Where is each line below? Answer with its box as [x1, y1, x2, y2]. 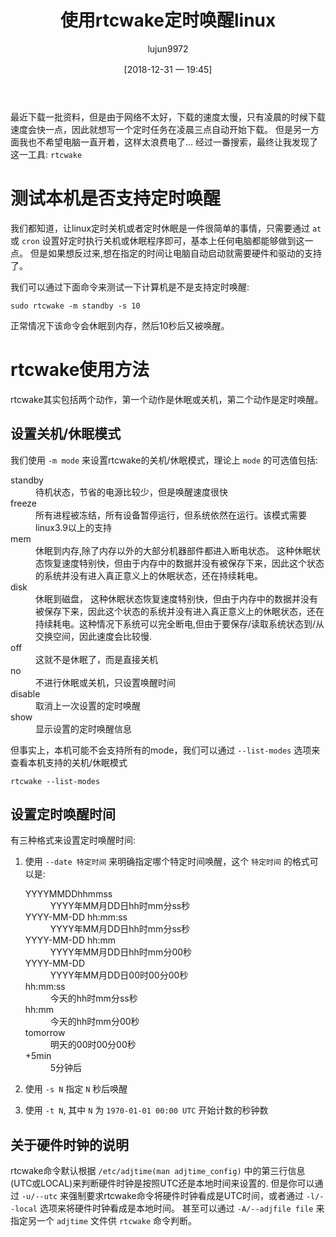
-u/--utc [21, 1192, 58, 1202]
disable [10, 687, 41, 700]
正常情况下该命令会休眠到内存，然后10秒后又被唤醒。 [10, 319, 230, 331]
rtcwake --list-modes [10, 776, 101, 786]
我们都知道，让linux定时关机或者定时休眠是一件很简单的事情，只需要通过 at [10, 222, 322, 234]
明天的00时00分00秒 [49, 1039, 137, 1051]
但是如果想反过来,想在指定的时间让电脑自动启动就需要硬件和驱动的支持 [29, 247, 322, 259]
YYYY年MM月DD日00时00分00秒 [49, 969, 189, 981]
